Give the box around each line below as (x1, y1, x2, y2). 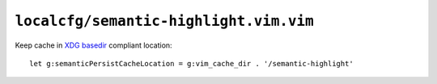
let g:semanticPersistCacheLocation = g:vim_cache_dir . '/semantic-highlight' (29, 59, 354, 68)
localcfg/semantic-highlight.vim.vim (15, 12, 315, 30)
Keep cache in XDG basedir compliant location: (15, 40, 173, 50)
